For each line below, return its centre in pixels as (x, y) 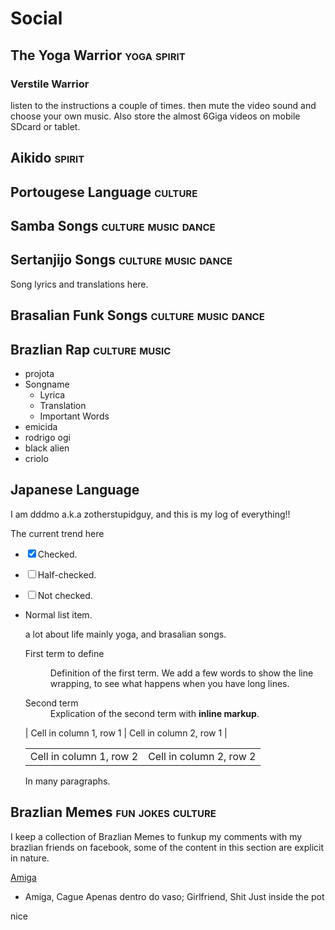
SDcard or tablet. (45, 126)
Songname (47, 384)
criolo (36, 459)
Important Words (74, 416)
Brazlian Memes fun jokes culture (113, 812)
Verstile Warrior (50, 84)
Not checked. (65, 595)
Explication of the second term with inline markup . (154, 713)
